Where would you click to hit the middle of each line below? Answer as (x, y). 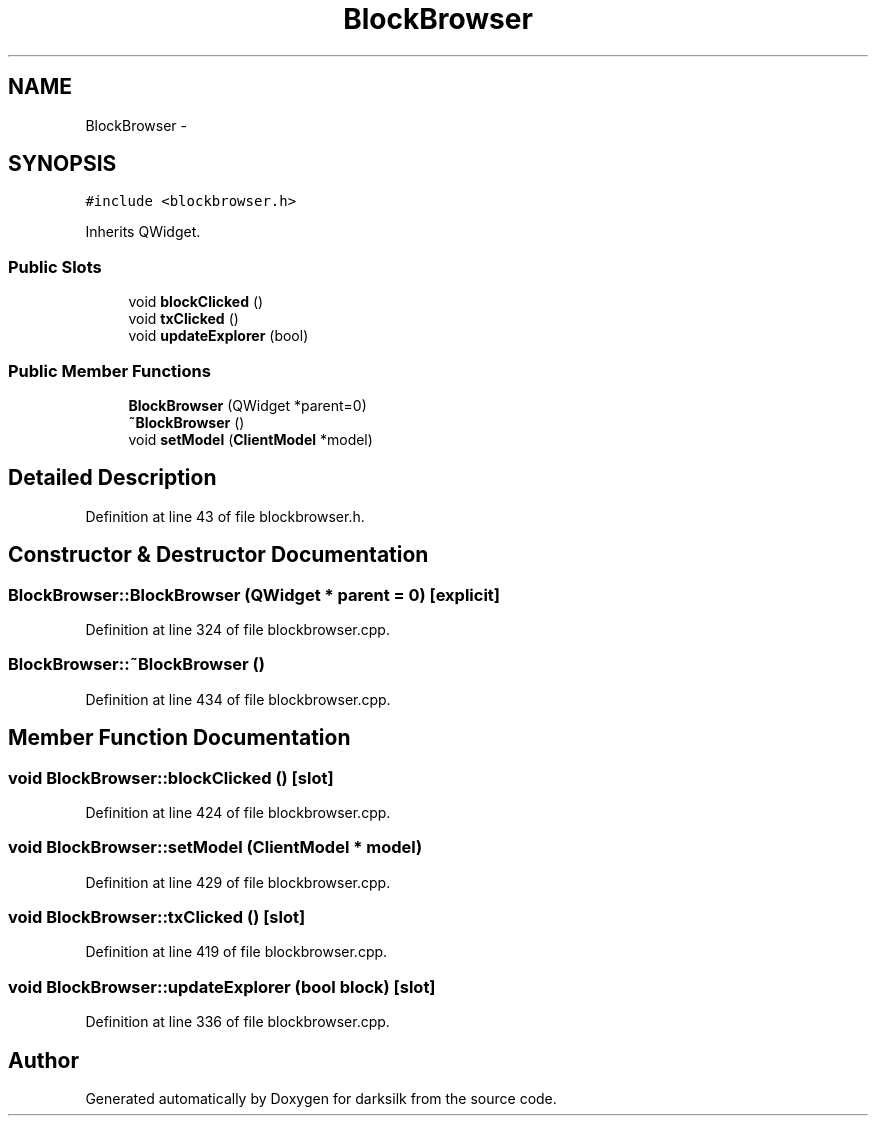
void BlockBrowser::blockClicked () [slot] (171, 777)
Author (43, 1060)
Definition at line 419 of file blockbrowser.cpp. (236, 952)
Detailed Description (112, 478)
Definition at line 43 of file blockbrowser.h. (225, 516)
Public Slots (55, 266)
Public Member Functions (109, 370)
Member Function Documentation (179, 738)
